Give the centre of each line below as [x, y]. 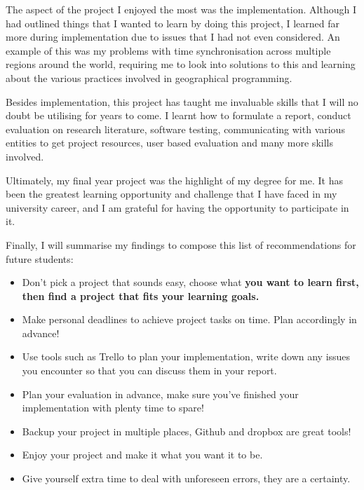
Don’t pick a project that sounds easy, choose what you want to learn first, [190, 282]
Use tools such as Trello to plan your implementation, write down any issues [186, 356]
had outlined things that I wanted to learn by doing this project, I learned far [173, 23]
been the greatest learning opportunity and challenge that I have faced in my [171, 194]
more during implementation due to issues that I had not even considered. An [173, 37]
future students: [40, 258]
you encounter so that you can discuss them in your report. [149, 370]
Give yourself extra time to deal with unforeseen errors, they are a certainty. [186, 478]
